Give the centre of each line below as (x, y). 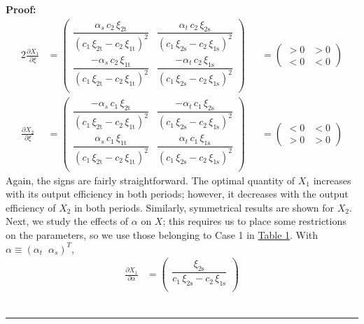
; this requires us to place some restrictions (254, 221)
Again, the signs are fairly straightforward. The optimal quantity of (150, 180)
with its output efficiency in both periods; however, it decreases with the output (177, 194)
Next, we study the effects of (67, 221)
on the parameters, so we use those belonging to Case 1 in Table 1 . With (162, 235)
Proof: (21, 9)
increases (332, 180)
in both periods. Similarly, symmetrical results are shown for (204, 207)
